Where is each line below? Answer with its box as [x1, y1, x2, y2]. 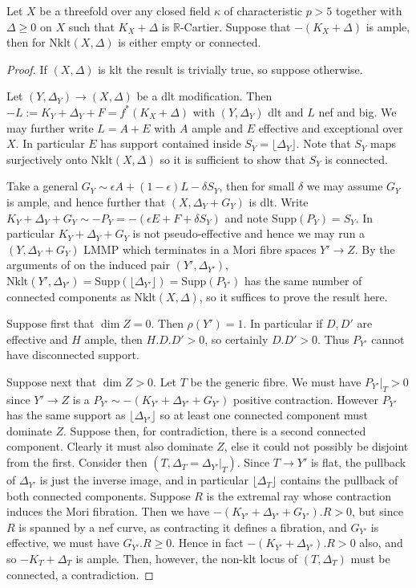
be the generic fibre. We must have [190, 373, 361, 390]
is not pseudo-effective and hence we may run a [132, 225, 366, 242]
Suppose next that [6, 373, 97, 390]
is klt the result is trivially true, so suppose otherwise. [98, 60, 363, 77]
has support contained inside [100, 135, 241, 152]
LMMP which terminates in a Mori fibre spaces [83, 240, 317, 257]
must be [350, 550, 390, 567]
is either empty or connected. [118, 34, 261, 51]
